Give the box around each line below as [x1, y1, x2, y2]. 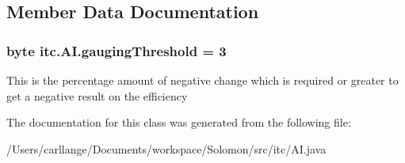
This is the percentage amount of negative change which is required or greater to [6, 72, 399, 88]
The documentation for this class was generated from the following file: [6, 114, 351, 131]
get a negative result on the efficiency [6, 87, 188, 104]
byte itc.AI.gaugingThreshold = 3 [6, 40, 227, 60]
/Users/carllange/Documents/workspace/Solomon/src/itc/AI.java [6, 140, 327, 157]
